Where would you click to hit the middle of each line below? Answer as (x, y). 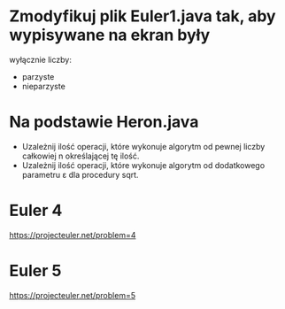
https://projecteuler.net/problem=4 (73, 235)
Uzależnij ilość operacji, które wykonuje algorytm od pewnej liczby (143, 146)
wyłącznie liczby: (41, 59)
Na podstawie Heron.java (104, 122)
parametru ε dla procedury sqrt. (80, 174)
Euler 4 (36, 211)
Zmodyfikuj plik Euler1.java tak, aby (142, 16)
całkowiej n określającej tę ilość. (81, 156)
